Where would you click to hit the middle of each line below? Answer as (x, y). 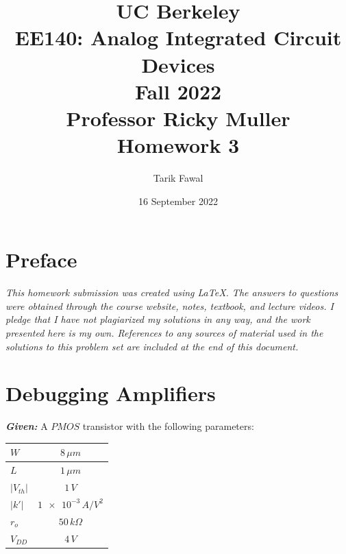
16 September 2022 (178, 201)
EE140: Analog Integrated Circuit (178, 37)
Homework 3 (178, 145)
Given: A (27, 426)
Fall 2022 (178, 91)
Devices (178, 64)
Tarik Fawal (178, 178)
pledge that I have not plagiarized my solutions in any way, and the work (158, 319)
